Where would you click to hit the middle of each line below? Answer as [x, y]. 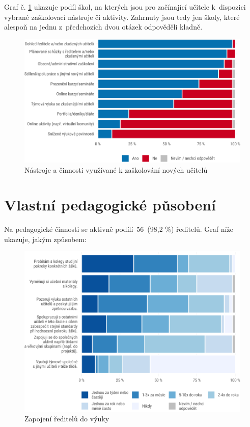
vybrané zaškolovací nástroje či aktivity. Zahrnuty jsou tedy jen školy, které [122, 17]
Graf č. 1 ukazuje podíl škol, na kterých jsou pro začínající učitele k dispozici [125, 7]
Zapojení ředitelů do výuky [67, 419]
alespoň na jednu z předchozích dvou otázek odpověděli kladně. [103, 27]
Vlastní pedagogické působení [110, 205]
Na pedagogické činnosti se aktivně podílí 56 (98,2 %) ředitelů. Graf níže [119, 229]
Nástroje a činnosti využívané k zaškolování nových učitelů [116, 169]
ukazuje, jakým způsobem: [45, 239]
